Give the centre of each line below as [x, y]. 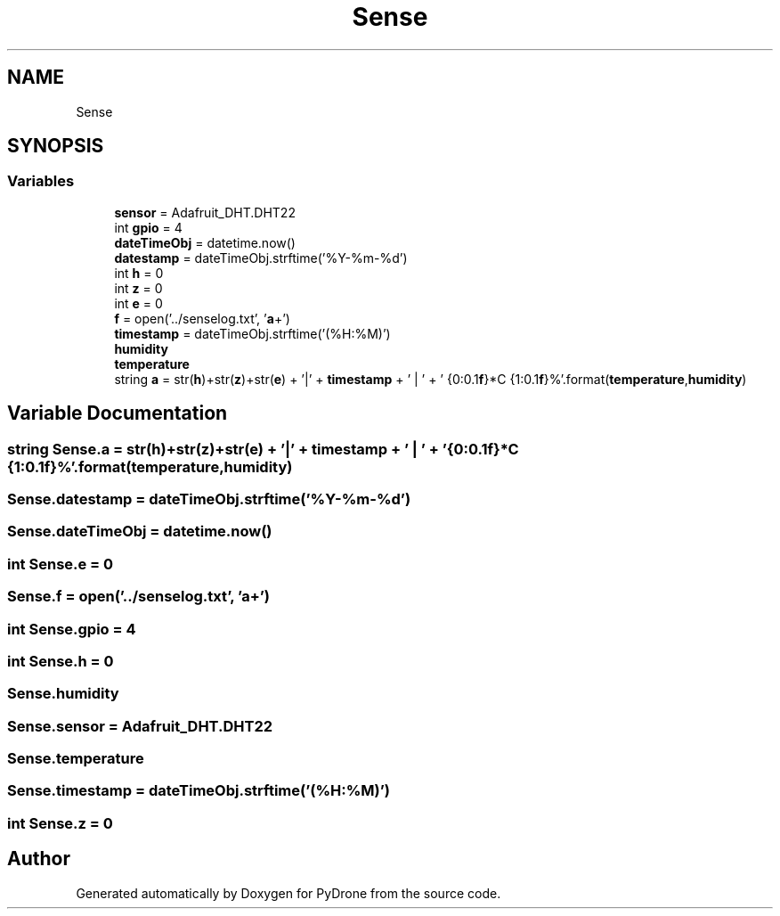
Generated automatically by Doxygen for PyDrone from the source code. [288, 893]
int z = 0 [138, 288]
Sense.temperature [76, 759]
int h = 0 [139, 273]
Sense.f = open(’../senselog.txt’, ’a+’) [139, 597]
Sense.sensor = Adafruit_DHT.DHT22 [140, 726]
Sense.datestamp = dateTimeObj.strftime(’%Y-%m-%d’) [209, 499]
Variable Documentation [118, 413]
